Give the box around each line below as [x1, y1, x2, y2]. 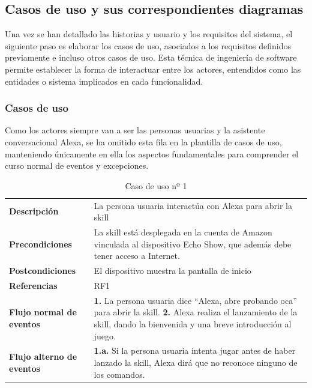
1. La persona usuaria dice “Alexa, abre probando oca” [94, 294, 297, 306]
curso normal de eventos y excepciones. [5, 159, 149, 172]
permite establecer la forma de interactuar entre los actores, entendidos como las [5, 62, 301, 75]
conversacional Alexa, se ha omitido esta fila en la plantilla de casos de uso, [5, 135, 282, 148]
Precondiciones [9, 237, 72, 250]
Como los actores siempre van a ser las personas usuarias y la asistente [5, 124, 265, 136]
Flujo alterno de [9, 350, 77, 363]
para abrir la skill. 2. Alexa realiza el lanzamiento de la [94, 306, 298, 318]
